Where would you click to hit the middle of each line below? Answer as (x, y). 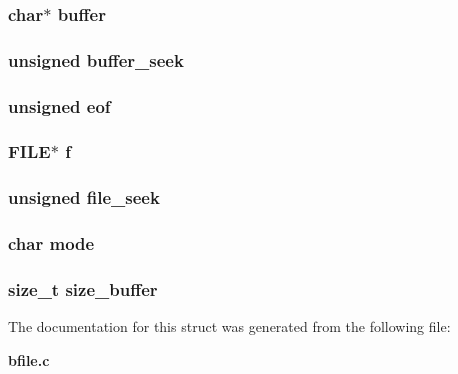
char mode (51, 243)
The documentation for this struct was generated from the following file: (229, 326)
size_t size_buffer (83, 288)
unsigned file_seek (84, 197)
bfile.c (29, 359)
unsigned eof (59, 105)
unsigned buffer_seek (96, 59)
